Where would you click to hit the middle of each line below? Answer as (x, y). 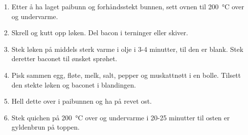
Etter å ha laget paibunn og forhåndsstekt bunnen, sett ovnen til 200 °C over (128, 6)
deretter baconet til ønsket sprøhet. (64, 58)
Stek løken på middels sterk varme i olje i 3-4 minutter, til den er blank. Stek (127, 49)
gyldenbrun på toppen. (45, 127)
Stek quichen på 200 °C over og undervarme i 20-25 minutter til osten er (121, 117)
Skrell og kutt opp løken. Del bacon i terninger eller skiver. (100, 33)
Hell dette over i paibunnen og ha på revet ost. (82, 101)
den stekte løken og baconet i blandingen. (74, 84)
